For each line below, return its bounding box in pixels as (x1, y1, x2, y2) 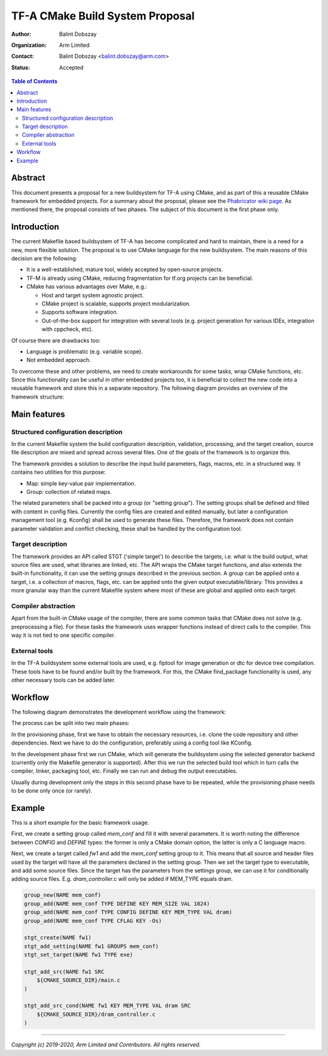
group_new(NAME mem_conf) (24, 892, 101, 898)
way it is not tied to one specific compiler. (11, 631, 115, 639)
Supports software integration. (41, 308, 118, 316)
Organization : (11, 41, 47, 49)
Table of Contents (11, 78, 58, 85)
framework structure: (11, 393, 64, 400)
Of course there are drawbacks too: (11, 336, 101, 344)
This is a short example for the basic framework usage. (11, 819, 149, 827)
